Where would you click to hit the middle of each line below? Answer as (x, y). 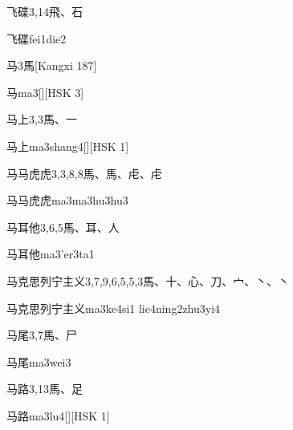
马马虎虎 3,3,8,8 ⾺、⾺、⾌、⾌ (84, 173)
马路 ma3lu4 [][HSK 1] (58, 415)
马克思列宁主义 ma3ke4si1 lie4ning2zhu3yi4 (114, 308)
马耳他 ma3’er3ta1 (51, 254)
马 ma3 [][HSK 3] (45, 92)
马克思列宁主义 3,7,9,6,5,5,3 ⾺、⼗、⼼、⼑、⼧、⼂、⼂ (148, 280)
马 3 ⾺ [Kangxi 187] (52, 65)
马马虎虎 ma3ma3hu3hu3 (67, 200)
